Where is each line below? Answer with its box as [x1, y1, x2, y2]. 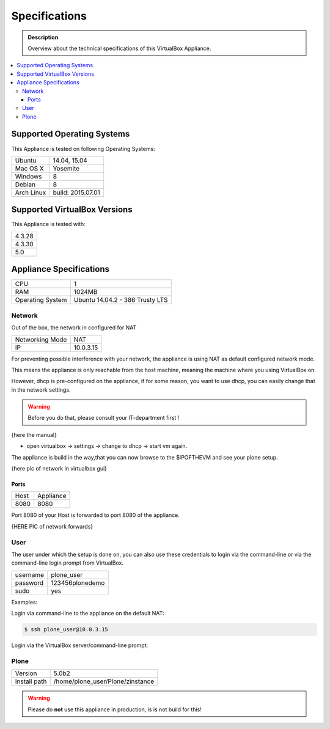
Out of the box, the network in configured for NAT [11, 324, 137, 331]
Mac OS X [15, 164, 44, 172]
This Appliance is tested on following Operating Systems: [11, 145, 155, 152]
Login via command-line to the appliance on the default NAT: [11, 610, 164, 617]
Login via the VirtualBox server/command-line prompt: [11, 642, 148, 649]
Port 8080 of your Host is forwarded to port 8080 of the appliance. [11, 511, 180, 519]
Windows [15, 172, 42, 180]
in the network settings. [11, 386, 71, 394]
